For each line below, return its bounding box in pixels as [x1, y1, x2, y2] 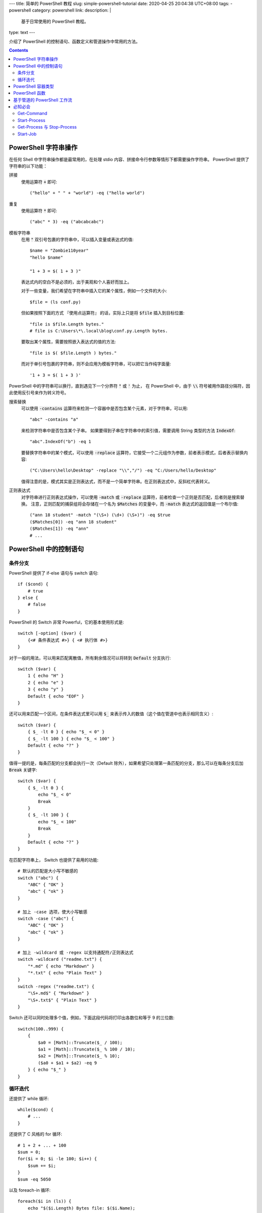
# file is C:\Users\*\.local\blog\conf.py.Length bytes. [30, 328, 168, 333]
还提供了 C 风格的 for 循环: [9, 1131, 63, 1137]
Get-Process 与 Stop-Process [17, 124, 77, 130]
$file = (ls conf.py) [30, 299, 81, 305]
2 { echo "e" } [27, 680, 64, 685]
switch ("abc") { [17, 875, 59, 881]
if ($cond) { [17, 581, 49, 587]
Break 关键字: [9, 767, 37, 773]
